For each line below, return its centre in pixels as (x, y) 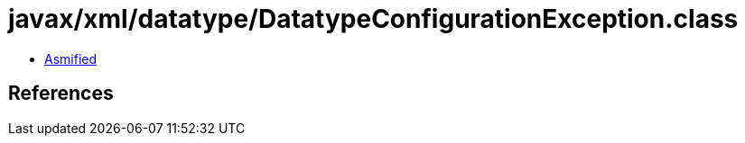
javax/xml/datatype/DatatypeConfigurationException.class (373, 19)
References (61, 94)
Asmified (71, 58)
